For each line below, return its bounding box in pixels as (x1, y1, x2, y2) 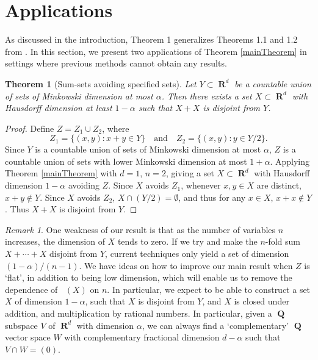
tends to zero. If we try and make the (117, 235, 258, 248)
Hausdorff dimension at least (5, 101, 112, 114)
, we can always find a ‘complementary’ (142, 319, 289, 331)
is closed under (234, 295, 289, 308)
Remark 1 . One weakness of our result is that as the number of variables (5, 223, 276, 236)
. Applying (270, 154, 310, 167)
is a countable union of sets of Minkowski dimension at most (35, 143, 261, 156)
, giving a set (165, 167, 214, 179)
